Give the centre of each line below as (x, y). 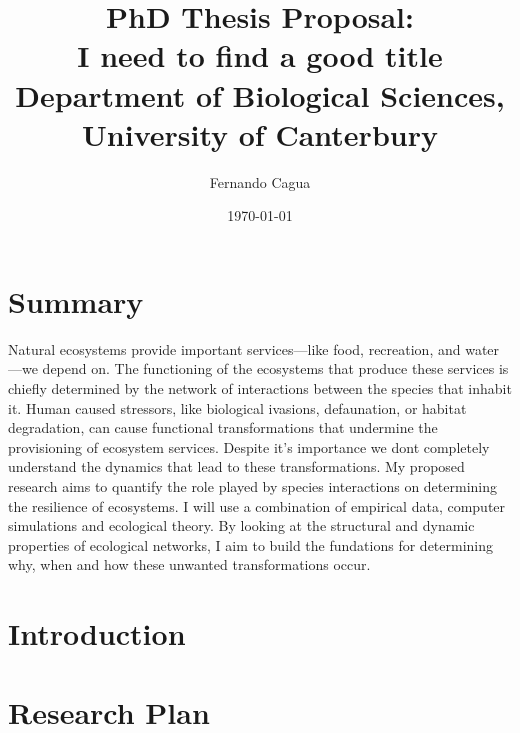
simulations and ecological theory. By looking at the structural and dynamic (241, 525)
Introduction (97, 633)
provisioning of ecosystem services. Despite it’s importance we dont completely (249, 446)
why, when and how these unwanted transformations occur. (189, 564)
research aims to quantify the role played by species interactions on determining (253, 485)
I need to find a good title (260, 55)
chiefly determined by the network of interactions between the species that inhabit (260, 388)
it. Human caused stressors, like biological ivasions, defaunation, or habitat (237, 407)
